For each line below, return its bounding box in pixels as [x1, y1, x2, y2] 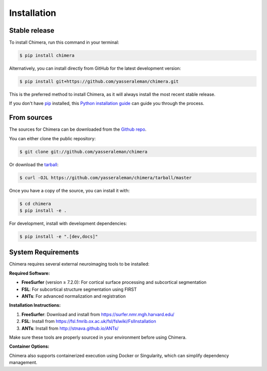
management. [9, 360, 38, 366]
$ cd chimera [19, 201, 51, 207]
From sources [9, 113, 53, 122]
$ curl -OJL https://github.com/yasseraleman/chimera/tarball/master [19, 175, 192, 180]
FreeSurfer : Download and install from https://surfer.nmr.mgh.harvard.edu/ [21, 311, 175, 317]
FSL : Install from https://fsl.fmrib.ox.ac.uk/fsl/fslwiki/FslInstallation [21, 318, 157, 324]
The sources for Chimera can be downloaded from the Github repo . [9, 126, 147, 132]
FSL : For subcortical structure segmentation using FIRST [21, 286, 137, 292]
